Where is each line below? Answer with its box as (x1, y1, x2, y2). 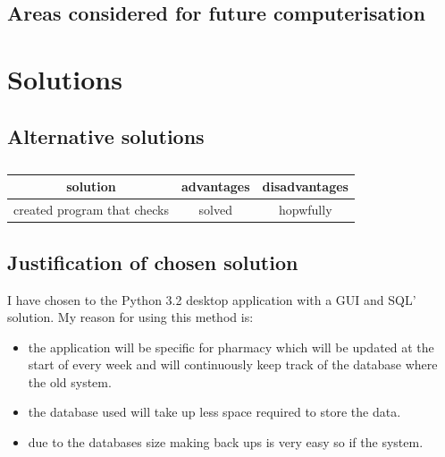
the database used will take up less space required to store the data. (28, 402, 401, 421)
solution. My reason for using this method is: (7, 308, 254, 326)
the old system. (28, 372, 112, 391)
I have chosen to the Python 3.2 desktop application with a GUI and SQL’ (7, 290, 416, 309)
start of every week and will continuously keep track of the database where (28, 355, 438, 374)
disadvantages (262, 177, 348, 196)
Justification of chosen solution (7, 248, 298, 275)
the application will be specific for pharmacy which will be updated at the (28, 337, 434, 356)
